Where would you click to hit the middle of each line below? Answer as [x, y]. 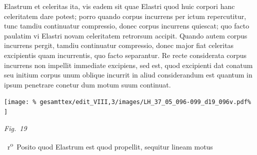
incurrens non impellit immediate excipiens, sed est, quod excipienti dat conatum [128, 65]
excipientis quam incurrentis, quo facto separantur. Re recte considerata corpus [125, 55]
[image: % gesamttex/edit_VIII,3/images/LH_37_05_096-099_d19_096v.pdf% [127, 102]
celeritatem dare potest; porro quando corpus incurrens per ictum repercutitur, [125, 16]
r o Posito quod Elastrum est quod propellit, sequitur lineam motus [110, 146]
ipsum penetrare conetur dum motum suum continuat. [87, 84]
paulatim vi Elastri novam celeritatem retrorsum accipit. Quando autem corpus [126, 35]
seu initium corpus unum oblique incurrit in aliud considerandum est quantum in [128, 75]
